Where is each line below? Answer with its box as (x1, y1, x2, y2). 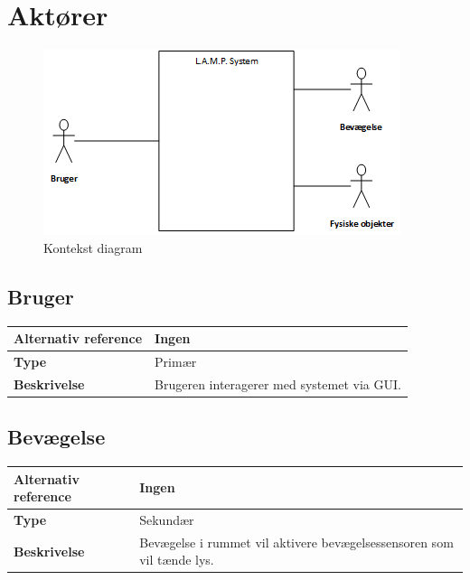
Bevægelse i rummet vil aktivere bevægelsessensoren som (139, 532, 454, 551)
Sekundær (139, 510, 194, 529)
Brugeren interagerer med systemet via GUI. (155, 374, 401, 393)
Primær (155, 351, 197, 370)
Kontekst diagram (43, 238, 143, 257)
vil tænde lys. (139, 550, 214, 569)
